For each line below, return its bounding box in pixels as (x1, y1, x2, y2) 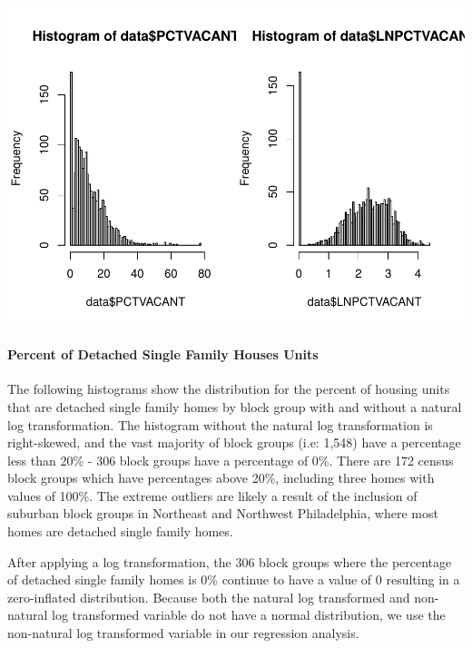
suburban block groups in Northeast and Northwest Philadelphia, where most (7, 504, 438, 523)
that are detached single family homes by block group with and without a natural (7, 397, 462, 416)
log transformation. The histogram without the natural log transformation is (7, 415, 433, 434)
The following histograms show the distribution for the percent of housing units (7, 379, 450, 398)
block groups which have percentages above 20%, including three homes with (7, 468, 435, 487)
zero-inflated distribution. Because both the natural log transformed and (7, 587, 410, 606)
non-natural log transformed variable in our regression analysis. (7, 623, 359, 643)
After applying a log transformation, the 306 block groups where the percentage (7, 552, 452, 571)
